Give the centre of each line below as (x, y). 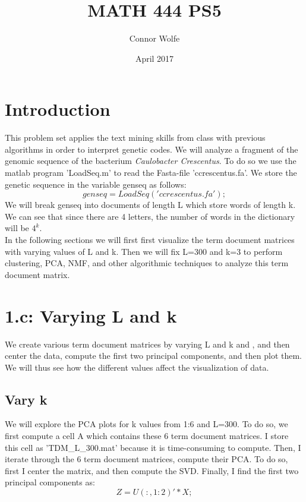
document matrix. (37, 274)
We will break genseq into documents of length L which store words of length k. (150, 205)
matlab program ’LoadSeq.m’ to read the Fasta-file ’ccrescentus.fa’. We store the (151, 173)
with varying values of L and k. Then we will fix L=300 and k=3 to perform (144, 251)
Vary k (26, 399)
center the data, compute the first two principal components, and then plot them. (153, 356)
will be (17, 228)
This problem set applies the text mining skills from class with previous (135, 138)
